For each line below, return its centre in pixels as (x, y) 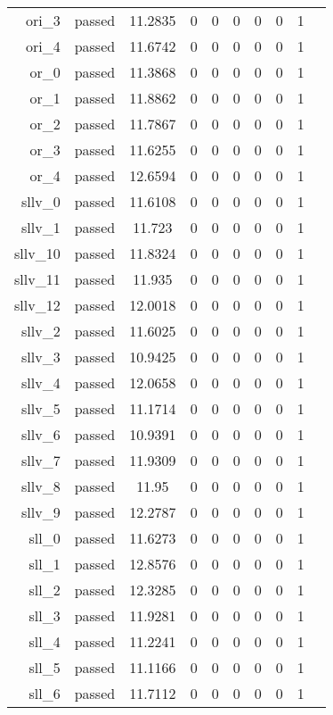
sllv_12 (37, 305)
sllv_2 (41, 331)
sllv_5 (41, 408)
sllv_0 (41, 201)
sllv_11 (37, 279)
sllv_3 (41, 357)
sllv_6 (41, 434)
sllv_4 (41, 382)
